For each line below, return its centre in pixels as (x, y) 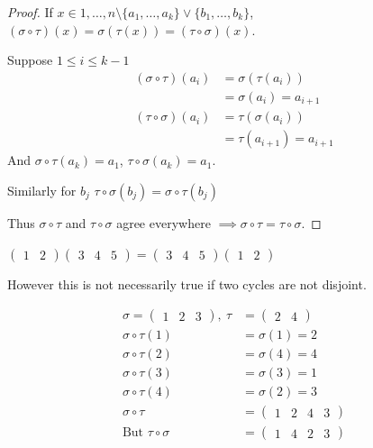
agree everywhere (164, 222)
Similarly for (42, 190)
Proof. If (30, 12)
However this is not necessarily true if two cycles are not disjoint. (187, 283)
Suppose (30, 60)
